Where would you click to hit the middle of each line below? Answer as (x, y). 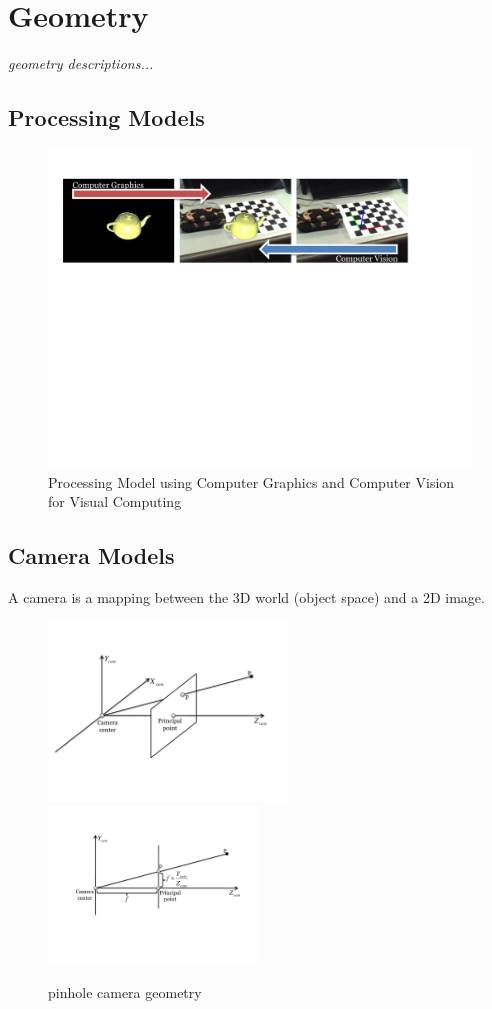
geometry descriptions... (81, 63)
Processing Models (106, 117)
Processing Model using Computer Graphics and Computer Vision (251, 481)
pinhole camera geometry (125, 992)
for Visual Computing (115, 501)
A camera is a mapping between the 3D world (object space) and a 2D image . (246, 596)
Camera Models (91, 555)
